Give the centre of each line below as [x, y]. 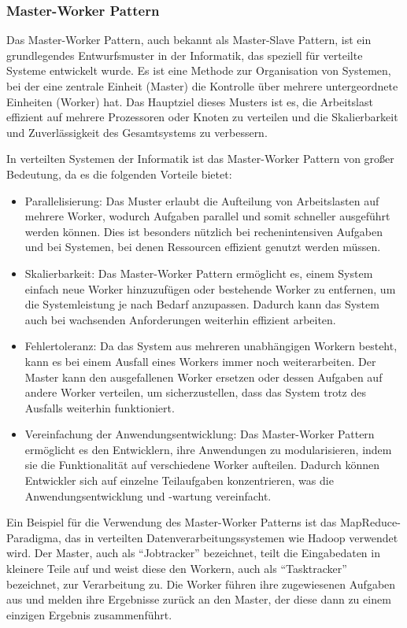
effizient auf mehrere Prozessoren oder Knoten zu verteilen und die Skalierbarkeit [202, 117]
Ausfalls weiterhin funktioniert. [100, 407]
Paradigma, [34, 537]
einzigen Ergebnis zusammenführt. [89, 614]
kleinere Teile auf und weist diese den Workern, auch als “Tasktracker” [177, 569]
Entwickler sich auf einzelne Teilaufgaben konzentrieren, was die [179, 480]
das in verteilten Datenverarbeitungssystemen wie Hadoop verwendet [231, 537]
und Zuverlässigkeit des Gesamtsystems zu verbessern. [137, 132]
